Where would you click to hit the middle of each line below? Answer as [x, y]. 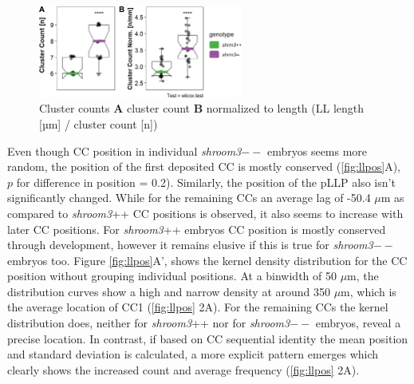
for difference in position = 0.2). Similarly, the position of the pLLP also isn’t [206, 182]
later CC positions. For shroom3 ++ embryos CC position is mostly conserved [197, 229]
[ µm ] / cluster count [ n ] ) [99, 123]
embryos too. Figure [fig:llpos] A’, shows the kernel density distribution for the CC [207, 260]
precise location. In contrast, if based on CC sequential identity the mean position [208, 338]
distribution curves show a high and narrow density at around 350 [169, 291]
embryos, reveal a [358, 323]
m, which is [369, 291]
